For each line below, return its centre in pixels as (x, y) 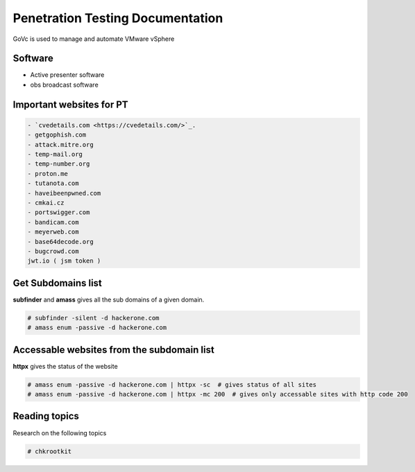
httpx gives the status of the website (65, 366)
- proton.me (48, 174)
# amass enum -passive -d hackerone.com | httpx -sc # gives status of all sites (172, 384)
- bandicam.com (53, 222)
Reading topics (46, 416)
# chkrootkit (50, 451)
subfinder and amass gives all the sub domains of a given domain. (109, 299)
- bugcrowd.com (53, 251)
